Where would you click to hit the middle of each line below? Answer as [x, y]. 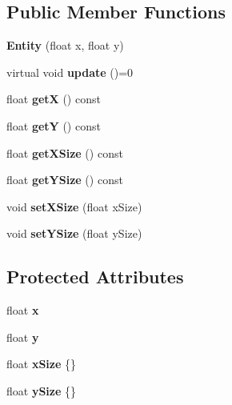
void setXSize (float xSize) [74, 206]
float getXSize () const [65, 152]
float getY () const [54, 125]
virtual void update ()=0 [70, 72]
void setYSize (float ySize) [74, 233]
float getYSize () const [65, 180]
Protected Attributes [95, 277]
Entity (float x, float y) [65, 45]
